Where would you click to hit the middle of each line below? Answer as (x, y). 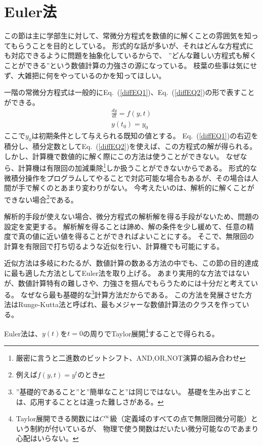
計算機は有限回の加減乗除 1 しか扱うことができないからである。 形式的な (137, 167)
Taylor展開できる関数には (58, 418)
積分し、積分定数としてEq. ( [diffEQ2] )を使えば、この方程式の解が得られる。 (130, 146)
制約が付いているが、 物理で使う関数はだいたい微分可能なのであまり (144, 428)
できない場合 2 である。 (41, 199)
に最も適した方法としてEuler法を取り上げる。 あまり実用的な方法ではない (127, 272)
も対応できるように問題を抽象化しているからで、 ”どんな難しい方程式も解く (130, 55)
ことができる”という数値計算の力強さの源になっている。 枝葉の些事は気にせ (131, 65)
